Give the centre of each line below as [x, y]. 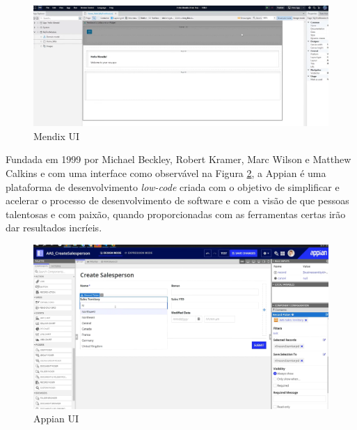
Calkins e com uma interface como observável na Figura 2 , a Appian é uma [166, 173]
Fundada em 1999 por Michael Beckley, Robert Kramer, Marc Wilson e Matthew [178, 159]
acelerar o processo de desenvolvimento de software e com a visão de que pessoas [177, 200]
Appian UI [56, 419]
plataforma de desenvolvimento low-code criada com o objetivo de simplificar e [173, 186]
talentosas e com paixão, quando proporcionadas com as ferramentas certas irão [176, 214]
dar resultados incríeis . [54, 228]
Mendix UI [57, 136]
